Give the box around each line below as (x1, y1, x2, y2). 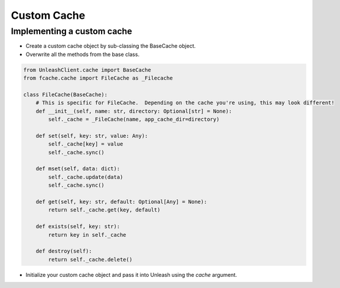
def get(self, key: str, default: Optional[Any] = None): (35, 198, 207, 206)
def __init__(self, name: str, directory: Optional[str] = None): (35, 108, 233, 114)
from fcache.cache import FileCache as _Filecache (23, 75, 174, 82)
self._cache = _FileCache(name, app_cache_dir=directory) (48, 116, 220, 123)
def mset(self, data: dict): (35, 165, 120, 172)
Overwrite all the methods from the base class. (25, 51, 140, 58)
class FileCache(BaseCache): (23, 91, 108, 98)
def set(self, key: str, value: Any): (35, 133, 148, 139)
